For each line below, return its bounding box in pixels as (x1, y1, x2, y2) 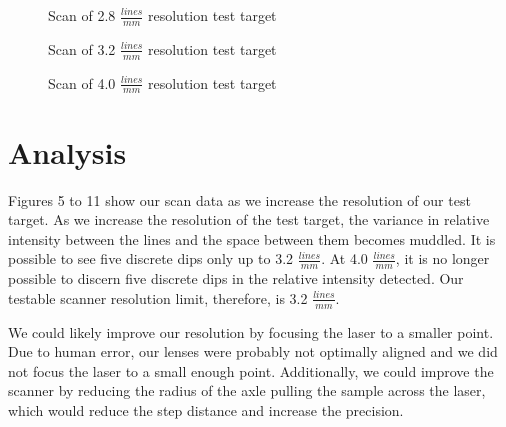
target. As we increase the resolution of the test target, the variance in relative (8, 209, 490, 230)
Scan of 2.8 (48, 5, 116, 25)
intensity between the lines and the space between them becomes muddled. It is (8, 228, 496, 249)
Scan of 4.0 (48, 72, 116, 93)
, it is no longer (395, 248, 490, 269)
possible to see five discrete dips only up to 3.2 (8, 248, 294, 269)
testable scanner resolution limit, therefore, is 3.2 (8, 287, 308, 308)
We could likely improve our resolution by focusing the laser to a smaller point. (8, 321, 494, 342)
